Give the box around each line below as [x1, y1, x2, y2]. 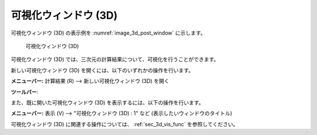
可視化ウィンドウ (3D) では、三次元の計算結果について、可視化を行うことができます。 [11, 56, 220, 63]
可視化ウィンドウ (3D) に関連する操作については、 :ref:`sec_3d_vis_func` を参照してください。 [11, 120, 239, 127]
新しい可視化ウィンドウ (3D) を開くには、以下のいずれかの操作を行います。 [11, 66, 194, 73]
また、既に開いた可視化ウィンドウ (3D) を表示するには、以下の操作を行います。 [11, 99, 204, 106]
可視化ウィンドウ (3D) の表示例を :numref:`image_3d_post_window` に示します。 [11, 29, 206, 36]
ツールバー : [11, 88, 39, 95]
